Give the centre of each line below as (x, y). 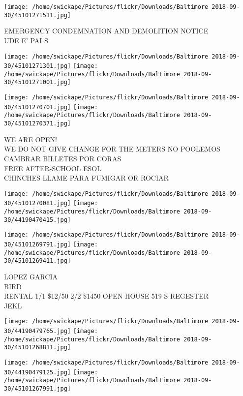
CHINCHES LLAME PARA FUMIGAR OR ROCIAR (86, 178)
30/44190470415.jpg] (38, 220)
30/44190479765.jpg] (38, 331)
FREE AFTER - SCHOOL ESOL (53, 168)
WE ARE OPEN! (30, 139)
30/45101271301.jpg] (38, 66)
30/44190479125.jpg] (38, 372)
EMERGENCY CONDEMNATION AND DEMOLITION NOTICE (106, 31)
